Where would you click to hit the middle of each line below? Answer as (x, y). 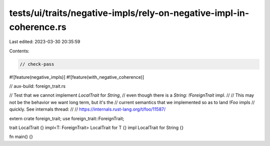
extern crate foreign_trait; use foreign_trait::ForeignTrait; (67, 118)
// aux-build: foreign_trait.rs (37, 86)
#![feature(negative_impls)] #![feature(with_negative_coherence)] (77, 77)
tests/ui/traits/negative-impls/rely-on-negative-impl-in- (129, 13)
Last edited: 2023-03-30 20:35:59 (45, 42)
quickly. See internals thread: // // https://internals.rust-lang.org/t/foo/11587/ (87, 109)
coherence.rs (38, 27)
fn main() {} (21, 137)
